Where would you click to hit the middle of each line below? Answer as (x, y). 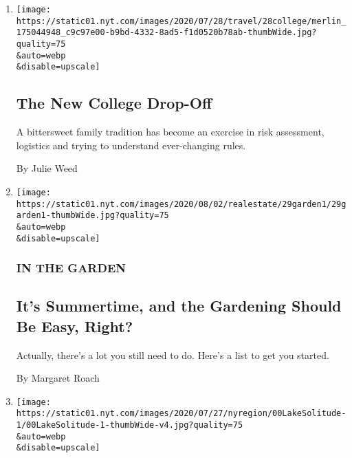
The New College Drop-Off (114, 103)
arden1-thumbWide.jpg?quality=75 (92, 216)
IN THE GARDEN (71, 268)
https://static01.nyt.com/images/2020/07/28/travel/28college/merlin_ (181, 21)
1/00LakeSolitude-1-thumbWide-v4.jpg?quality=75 (130, 425)
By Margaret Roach (58, 378)
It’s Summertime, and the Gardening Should (179, 306)
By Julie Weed (47, 168)
